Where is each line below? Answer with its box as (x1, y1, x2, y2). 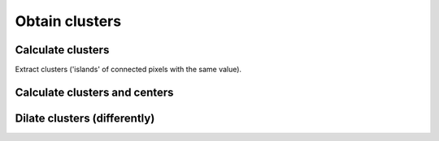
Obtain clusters (15, 12, 122, 30)
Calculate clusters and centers (15, 85, 174, 99)
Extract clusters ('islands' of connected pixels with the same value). (15, 65, 242, 75)
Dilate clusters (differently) (15, 111, 155, 125)
